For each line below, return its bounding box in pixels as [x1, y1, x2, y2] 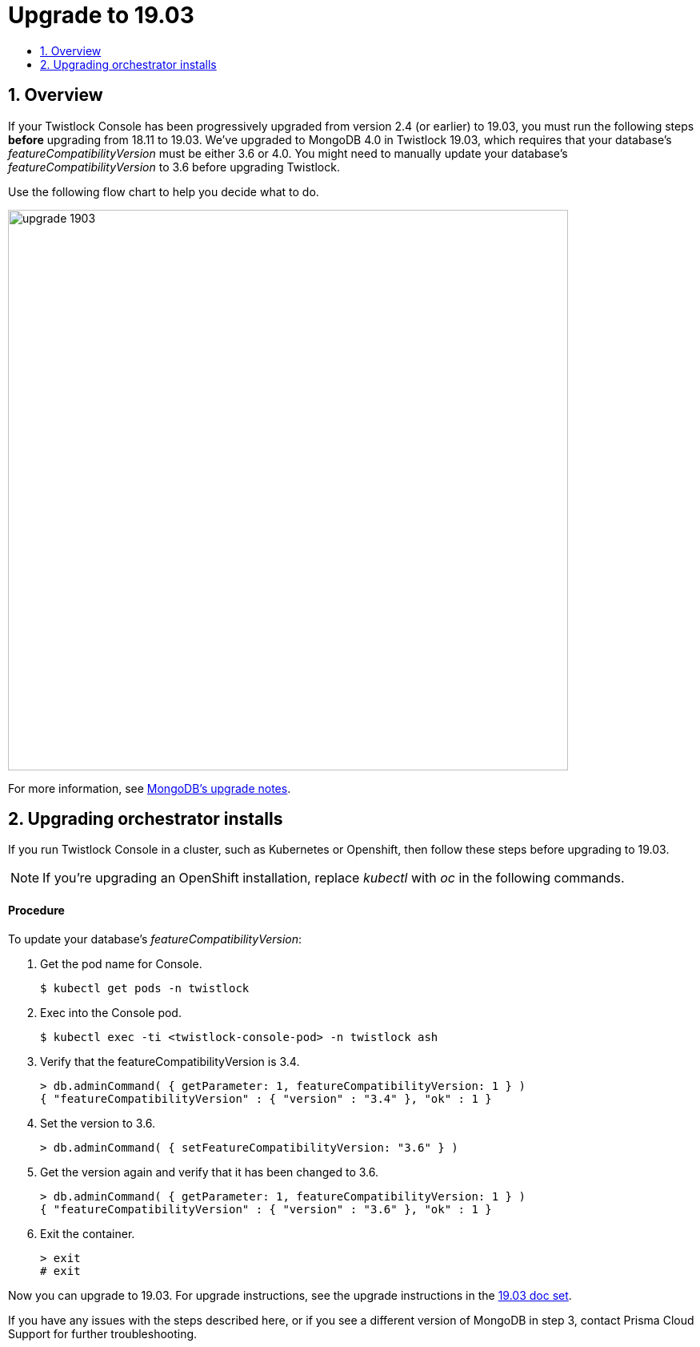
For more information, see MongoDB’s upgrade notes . [8, 781, 291, 795]
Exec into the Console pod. [40, 1005, 182, 1019]
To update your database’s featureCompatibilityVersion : [8, 931, 302, 946]
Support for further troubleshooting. [8, 1326, 198, 1341]
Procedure [8, 903, 65, 918]
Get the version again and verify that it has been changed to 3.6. [40, 1164, 379, 1179]
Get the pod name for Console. [40, 956, 202, 971]
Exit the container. [40, 1226, 135, 1240]
